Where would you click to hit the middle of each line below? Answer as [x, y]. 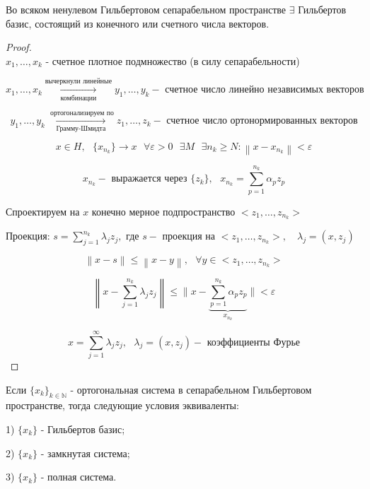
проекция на [189, 237]
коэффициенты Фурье [254, 342]
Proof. [19, 47]
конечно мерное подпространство [163, 211]
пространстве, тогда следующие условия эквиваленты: [122, 405]
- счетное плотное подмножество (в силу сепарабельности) [173, 60]
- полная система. [79, 477]
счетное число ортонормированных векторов [262, 121]
